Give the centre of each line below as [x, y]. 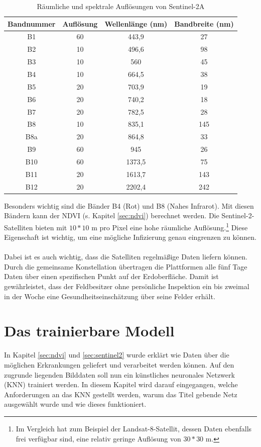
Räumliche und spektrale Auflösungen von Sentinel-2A [121, 6]
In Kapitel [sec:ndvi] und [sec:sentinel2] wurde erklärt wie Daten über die [117, 355]
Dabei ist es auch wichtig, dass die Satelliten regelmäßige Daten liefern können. [126, 257]
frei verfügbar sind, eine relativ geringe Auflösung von [98, 438]
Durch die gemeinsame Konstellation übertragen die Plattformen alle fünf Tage [126, 266]
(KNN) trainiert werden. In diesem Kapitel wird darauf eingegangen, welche [121, 384]
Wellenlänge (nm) [136, 23]
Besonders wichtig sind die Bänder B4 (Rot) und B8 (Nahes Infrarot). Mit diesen [129, 205]
